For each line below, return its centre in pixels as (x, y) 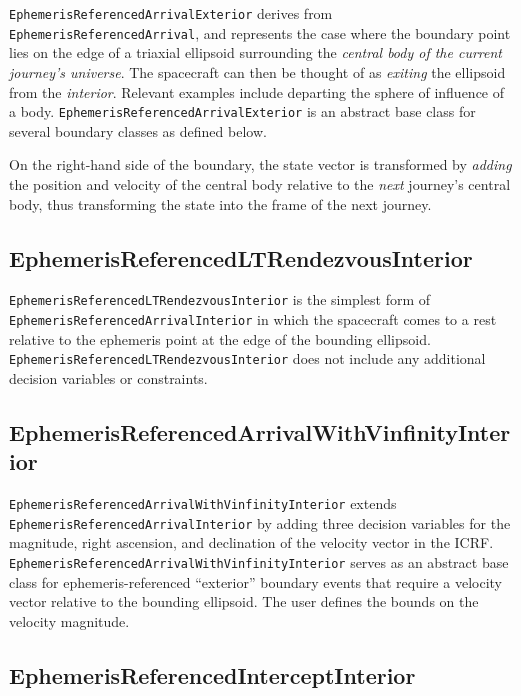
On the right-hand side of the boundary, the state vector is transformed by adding (260, 164)
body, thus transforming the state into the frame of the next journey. (220, 203)
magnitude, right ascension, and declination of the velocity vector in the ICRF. (251, 542)
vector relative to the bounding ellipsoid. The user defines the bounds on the (244, 601)
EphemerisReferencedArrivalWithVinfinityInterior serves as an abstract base (259, 561)
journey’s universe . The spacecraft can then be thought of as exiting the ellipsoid (257, 71)
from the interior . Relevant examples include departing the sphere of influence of (257, 91)
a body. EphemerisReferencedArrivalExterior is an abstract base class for (242, 111)
